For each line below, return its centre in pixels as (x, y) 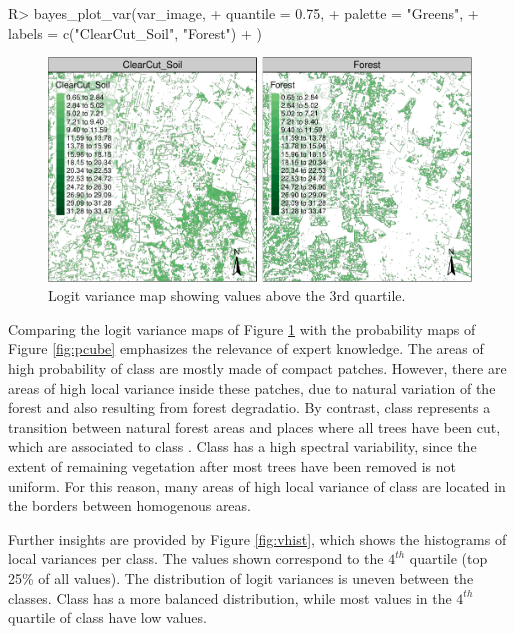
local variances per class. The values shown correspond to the (196, 558)
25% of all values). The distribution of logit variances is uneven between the (241, 577)
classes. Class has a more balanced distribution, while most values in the (230, 597)
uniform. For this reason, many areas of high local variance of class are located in (257, 485)
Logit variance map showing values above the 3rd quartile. (227, 295)
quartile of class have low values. (107, 617)
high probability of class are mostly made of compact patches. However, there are (257, 368)
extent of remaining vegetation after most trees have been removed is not (232, 465)
